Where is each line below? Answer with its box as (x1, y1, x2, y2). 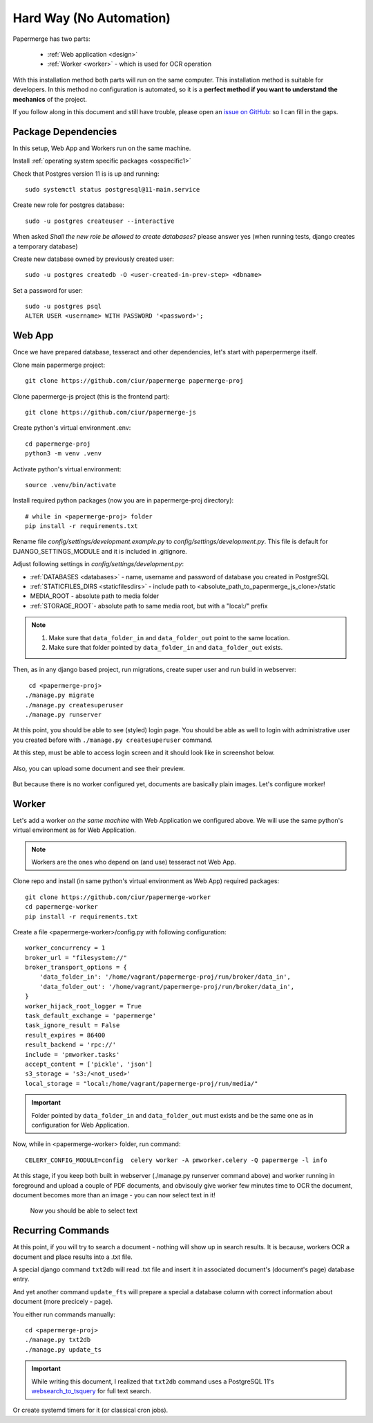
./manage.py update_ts (25, 1345, 102, 1353)
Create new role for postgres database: (12, 201, 124, 209)
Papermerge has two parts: (12, 35, 90, 43)
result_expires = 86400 (25, 1031, 106, 1039)
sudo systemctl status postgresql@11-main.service (25, 185, 200, 193)
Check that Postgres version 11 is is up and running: (12, 170, 160, 178)
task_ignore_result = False (25, 1022, 120, 1029)
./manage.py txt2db (25, 1336, 91, 1344)
